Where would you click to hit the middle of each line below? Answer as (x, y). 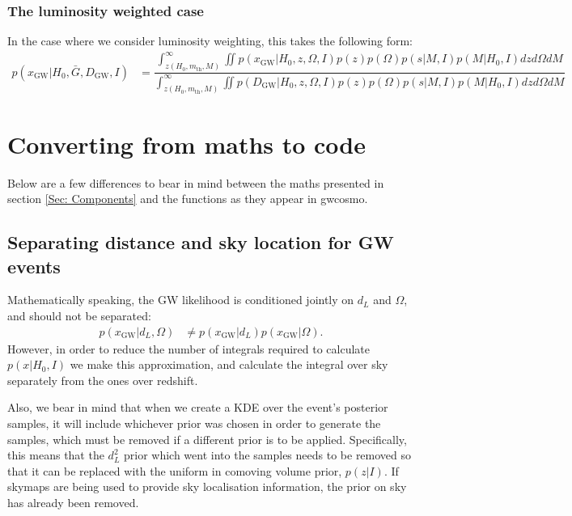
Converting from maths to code (187, 144)
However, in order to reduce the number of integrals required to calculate (189, 348)
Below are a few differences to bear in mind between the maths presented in (196, 182)
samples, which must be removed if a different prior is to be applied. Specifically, (207, 439)
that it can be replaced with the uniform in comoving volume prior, (175, 470)
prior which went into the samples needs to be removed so (267, 455)
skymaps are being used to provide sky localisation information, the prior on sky (207, 486)
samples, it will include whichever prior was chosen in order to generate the (194, 423)
